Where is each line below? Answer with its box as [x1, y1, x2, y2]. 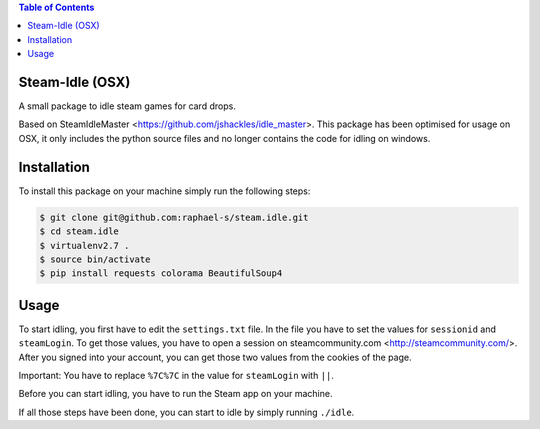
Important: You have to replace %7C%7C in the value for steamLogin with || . [18, 369, 335, 381]
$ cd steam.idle [39, 226, 120, 237]
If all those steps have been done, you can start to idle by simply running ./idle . [18, 406, 355, 418]
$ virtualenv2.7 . [39, 240, 130, 251]
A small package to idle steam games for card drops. [18, 100, 237, 112]
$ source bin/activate [39, 253, 151, 265]
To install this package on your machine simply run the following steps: [18, 185, 311, 197]
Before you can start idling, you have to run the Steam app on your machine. [18, 388, 333, 400]
